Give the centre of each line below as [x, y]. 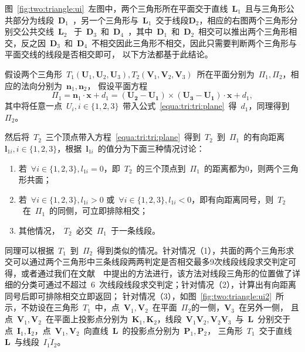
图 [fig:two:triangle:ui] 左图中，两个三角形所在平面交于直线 [116, 8]
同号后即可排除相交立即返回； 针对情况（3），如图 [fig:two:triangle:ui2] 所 [145, 295]
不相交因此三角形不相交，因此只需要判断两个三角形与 [194, 42]
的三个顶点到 [161, 168]
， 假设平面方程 [117, 85]
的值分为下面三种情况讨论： [151, 148]
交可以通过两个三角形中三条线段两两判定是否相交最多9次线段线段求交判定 [146, 262]
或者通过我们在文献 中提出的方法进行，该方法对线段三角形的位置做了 [156, 273]
